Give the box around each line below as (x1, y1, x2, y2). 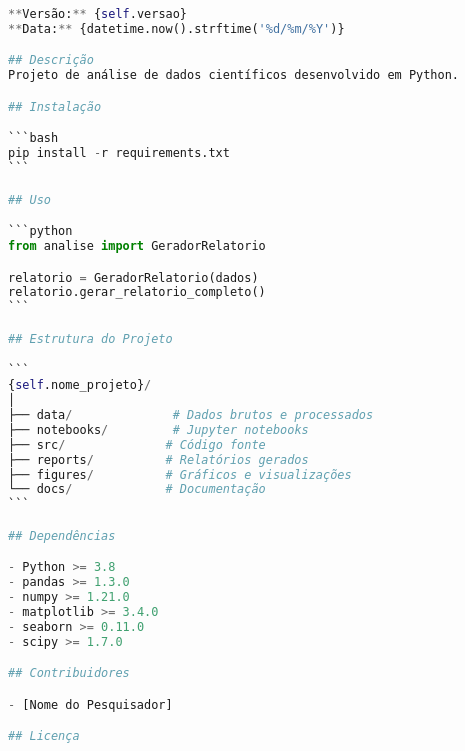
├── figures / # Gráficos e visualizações (8, 467, 352, 482)
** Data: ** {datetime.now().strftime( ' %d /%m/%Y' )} (8, 21, 345, 36)
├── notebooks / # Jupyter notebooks (8, 422, 309, 437)
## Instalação (8, 99, 102, 114)
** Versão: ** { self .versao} (8, 7, 188, 21)
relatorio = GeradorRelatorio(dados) (8, 270, 259, 285)
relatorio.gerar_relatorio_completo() (8, 285, 266, 300)
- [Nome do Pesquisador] (8, 697, 173, 712)
